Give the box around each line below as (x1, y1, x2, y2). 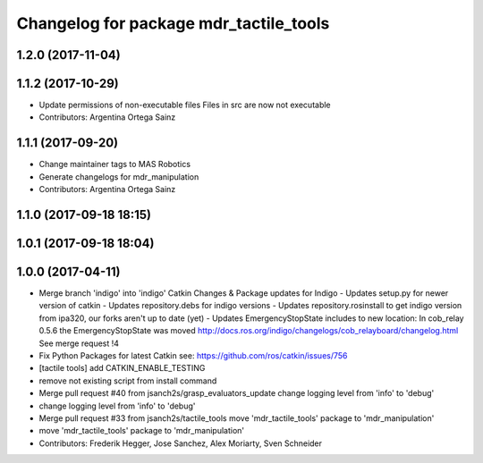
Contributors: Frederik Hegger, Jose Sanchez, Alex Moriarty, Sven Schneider (38, 438, 322, 449)
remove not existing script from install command (38, 375, 217, 386)
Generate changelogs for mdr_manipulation (38, 171, 199, 182)
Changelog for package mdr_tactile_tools (16, 13, 330, 33)
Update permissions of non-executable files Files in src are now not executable (38, 99, 331, 111)
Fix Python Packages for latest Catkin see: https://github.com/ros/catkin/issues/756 (38, 350, 348, 361)
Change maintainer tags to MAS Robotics (38, 159, 191, 170)
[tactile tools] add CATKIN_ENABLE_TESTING (38, 363, 206, 374)
